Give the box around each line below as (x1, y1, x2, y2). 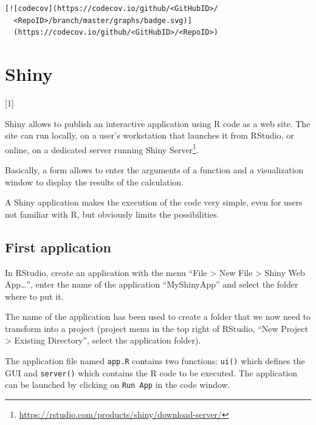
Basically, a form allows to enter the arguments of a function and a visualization (5, 163, 304, 176)
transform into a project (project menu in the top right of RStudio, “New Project (5, 322, 308, 334)
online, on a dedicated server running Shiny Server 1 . (5, 141, 199, 156)
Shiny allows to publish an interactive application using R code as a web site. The (5, 117, 311, 130)
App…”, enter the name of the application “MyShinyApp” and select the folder (5, 278, 298, 291)
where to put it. (5, 289, 64, 302)
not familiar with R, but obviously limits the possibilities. (5, 207, 219, 220)
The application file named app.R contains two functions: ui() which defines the (5, 354, 305, 367)
